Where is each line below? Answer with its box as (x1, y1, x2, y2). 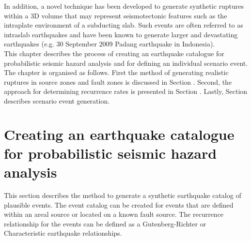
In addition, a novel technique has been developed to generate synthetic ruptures (4, 1, 244, 11)
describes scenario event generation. (4, 95, 110, 105)
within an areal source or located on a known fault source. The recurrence (4, 209, 224, 219)
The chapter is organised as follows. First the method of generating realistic (4, 67, 229, 77)
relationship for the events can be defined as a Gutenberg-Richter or (4, 218, 206, 228)
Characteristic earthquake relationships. (4, 228, 122, 238)
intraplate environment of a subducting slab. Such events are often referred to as (4, 20, 243, 30)
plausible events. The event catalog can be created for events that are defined (4, 199, 234, 210)
